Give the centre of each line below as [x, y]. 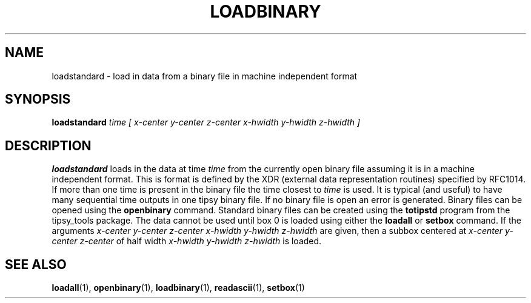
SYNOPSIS [38, 99]
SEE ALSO [36, 264]
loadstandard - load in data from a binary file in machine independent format [205, 76]
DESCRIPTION [48, 145]
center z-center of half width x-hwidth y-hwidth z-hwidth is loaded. [187, 241]
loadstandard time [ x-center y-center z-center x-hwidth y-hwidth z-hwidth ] [206, 122]
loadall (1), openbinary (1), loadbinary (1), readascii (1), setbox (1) [178, 288]
